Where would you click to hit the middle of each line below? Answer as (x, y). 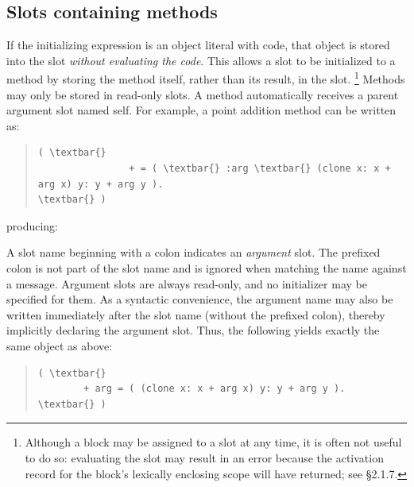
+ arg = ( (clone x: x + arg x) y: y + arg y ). (215, 389)
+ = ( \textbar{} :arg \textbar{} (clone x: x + (260, 169)
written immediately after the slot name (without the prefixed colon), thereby (196, 314)
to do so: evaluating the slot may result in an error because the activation (204, 457)
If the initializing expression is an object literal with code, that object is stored (198, 45)
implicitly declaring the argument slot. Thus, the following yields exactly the (193, 330)
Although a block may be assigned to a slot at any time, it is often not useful (213, 442)
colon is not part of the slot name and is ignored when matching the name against (207, 267)
